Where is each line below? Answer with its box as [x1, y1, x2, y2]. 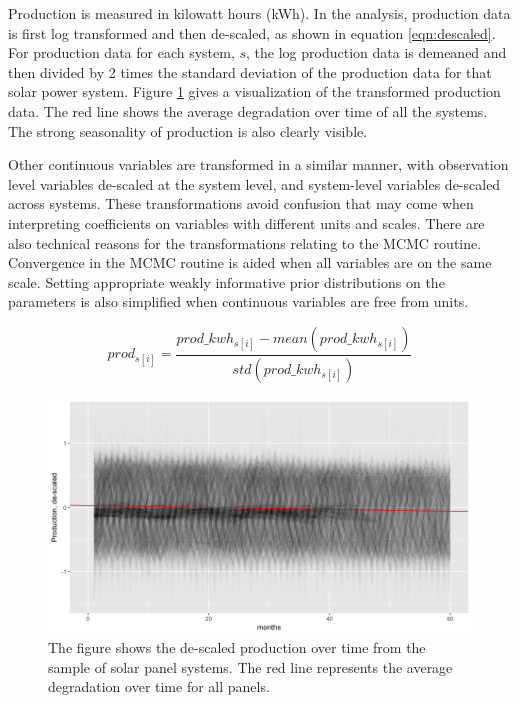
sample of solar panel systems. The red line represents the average [48, 656, 453, 677]
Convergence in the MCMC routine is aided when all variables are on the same [8, 252, 492, 273]
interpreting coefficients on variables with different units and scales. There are [8, 212, 485, 233]
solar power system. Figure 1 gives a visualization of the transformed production [8, 81, 501, 102]
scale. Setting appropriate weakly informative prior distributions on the [8, 271, 445, 292]
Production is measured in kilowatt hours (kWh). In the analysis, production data [8, 3, 511, 23]
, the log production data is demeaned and [246, 42, 507, 63]
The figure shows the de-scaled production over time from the [48, 636, 426, 657]
